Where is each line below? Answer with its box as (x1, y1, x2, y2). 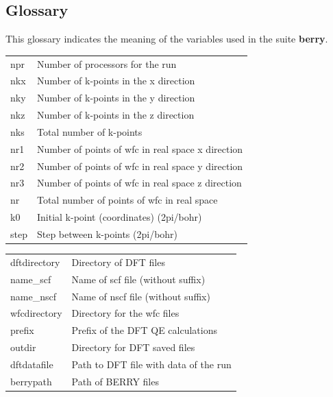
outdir (10, 340, 36, 354)
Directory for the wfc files (71, 306, 180, 320)
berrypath (10, 374, 52, 388)
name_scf (10, 272, 51, 286)
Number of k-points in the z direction (36, 108, 195, 122)
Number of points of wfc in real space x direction (36, 141, 243, 156)
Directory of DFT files (71, 254, 165, 269)
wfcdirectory (10, 306, 62, 320)
